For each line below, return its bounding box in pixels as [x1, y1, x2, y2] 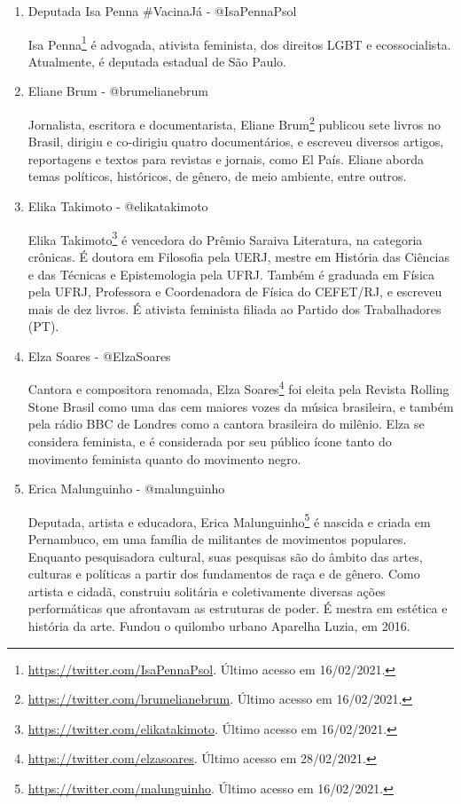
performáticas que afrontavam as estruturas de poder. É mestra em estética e [27, 599, 448, 618]
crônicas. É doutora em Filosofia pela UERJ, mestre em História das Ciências [27, 247, 450, 265]
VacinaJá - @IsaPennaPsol [152, 2, 297, 20]
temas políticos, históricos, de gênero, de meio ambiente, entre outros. [27, 167, 407, 185]
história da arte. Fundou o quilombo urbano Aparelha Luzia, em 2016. [27, 616, 410, 635]
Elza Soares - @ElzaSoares [27, 346, 171, 365]
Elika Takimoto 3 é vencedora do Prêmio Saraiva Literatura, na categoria [27, 227, 423, 248]
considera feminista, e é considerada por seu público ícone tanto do [27, 431, 392, 450]
